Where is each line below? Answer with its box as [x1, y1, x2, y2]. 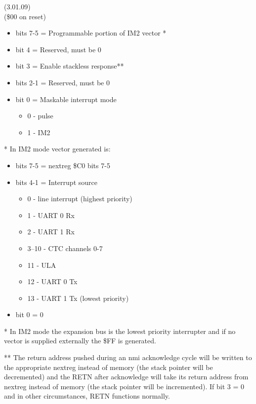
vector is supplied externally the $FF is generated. [4, 335, 156, 346]
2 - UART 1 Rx [27, 226, 75, 237]
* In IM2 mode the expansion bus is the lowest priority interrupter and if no [4, 326, 236, 336]
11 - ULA [27, 259, 56, 270]
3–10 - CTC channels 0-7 [27, 243, 103, 253]
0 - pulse [27, 110, 53, 121]
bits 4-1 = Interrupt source [15, 177, 97, 187]
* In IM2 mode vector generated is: [4, 144, 111, 154]
